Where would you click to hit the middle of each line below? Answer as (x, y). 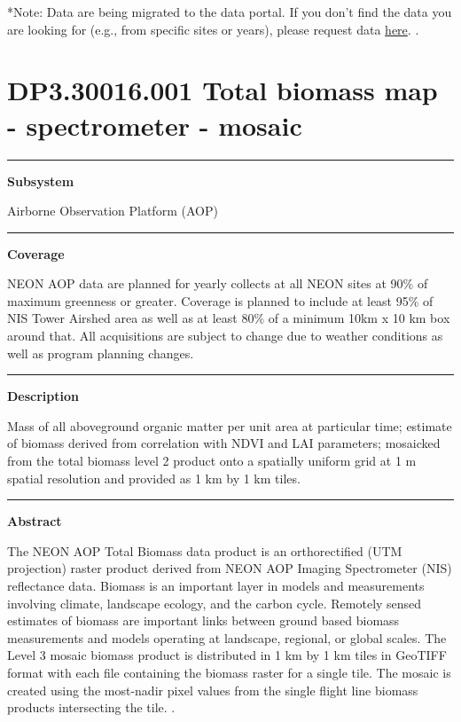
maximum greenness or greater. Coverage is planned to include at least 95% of (220, 300)
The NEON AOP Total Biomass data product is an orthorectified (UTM (205, 550)
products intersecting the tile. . (91, 707)
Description (43, 396)
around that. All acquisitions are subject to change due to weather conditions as (225, 336)
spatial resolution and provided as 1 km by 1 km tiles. (154, 478)
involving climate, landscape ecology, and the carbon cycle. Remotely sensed (215, 603)
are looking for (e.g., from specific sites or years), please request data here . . (213, 29)
